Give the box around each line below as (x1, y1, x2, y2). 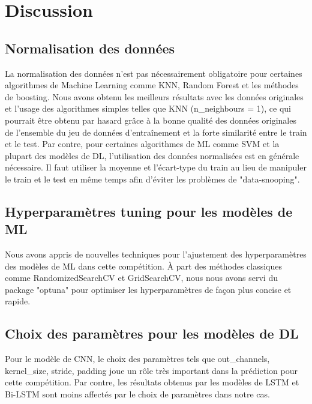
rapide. (5, 295, 31, 307)
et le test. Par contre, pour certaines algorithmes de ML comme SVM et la (5, 137, 280, 150)
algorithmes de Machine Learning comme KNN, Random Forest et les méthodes (5, 79, 299, 91)
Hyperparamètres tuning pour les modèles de (5, 202, 293, 220)
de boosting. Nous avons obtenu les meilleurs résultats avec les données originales (5, 90, 304, 103)
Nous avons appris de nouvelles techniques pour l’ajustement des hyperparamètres (5, 248, 307, 261)
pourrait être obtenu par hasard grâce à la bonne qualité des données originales (5, 113, 296, 126)
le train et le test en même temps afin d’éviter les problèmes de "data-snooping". (5, 172, 300, 185)
